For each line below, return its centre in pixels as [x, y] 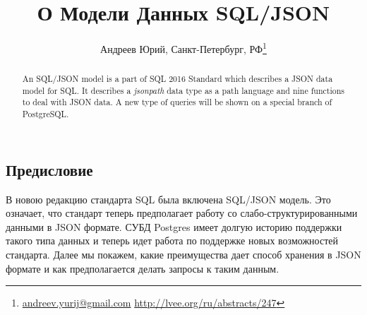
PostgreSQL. [46, 114]
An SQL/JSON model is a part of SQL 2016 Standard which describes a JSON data [178, 79]
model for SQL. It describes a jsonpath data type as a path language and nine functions [183, 90]
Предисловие [49, 169]
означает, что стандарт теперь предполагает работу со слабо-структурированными [182, 213]
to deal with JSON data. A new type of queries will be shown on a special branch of [177, 102]
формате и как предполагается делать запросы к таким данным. [143, 268]
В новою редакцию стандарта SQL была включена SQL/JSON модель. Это [168, 199]
